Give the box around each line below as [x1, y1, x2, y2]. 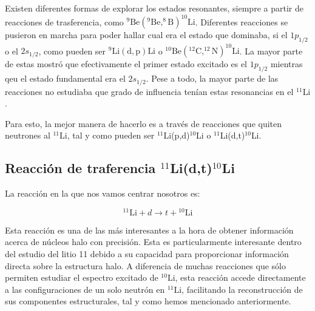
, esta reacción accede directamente [175, 271, 306, 284]
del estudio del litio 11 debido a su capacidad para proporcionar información [5, 247, 289, 260]
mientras [270, 57, 303, 70]
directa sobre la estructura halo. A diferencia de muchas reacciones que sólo [5, 259, 286, 272]
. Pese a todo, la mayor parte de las [146, 72, 279, 85]
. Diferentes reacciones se [195, 15, 288, 28]
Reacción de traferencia [5, 159, 156, 177]
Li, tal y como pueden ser [59, 129, 155, 142]
